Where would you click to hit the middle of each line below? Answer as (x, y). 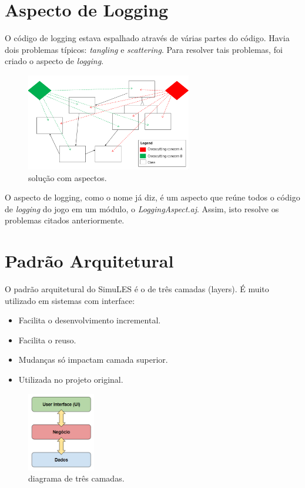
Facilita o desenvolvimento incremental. (90, 320)
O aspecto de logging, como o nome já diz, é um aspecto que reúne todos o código (152, 197)
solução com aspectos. (68, 177)
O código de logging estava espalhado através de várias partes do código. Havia (147, 38)
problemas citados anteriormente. (65, 220)
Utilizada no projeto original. (71, 379)
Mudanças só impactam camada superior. (93, 360)
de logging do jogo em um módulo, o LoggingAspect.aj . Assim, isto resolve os (142, 208)
